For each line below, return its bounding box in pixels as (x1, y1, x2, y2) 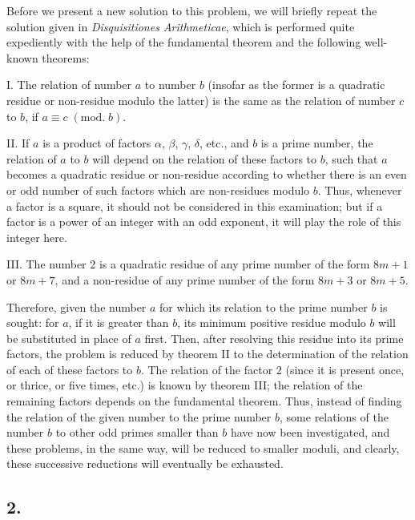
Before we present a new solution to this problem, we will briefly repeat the (6, 2, 377, 18)
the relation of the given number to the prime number (6, 408, 272, 425)
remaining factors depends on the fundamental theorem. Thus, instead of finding (6, 393, 402, 409)
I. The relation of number (6, 76, 132, 93)
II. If (6, 135, 30, 151)
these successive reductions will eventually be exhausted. (6, 455, 284, 472)
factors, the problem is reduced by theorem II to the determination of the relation (6, 345, 409, 362)
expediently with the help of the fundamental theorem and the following (6, 34, 361, 50)
